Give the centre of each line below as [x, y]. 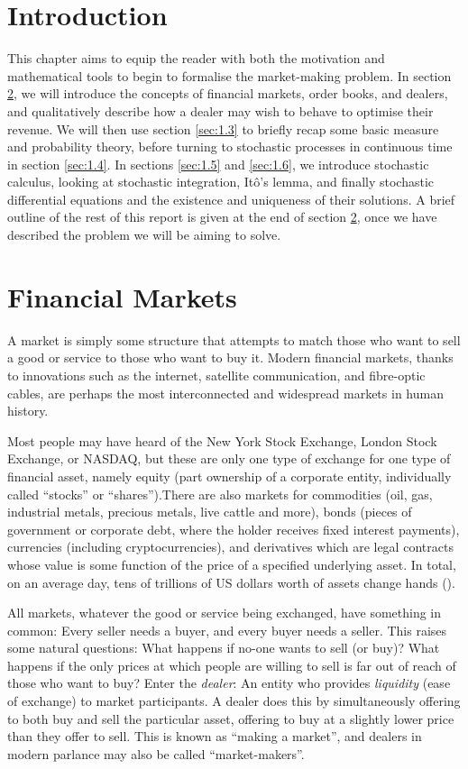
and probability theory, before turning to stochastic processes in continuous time [230, 146]
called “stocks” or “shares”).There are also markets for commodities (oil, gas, [220, 494]
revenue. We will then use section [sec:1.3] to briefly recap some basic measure [223, 128]
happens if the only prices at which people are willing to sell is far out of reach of [232, 665]
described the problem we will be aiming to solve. [144, 235]
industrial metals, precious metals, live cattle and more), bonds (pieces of [210, 512]
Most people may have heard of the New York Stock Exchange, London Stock [222, 440]
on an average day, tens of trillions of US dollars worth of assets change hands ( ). [231, 582]
